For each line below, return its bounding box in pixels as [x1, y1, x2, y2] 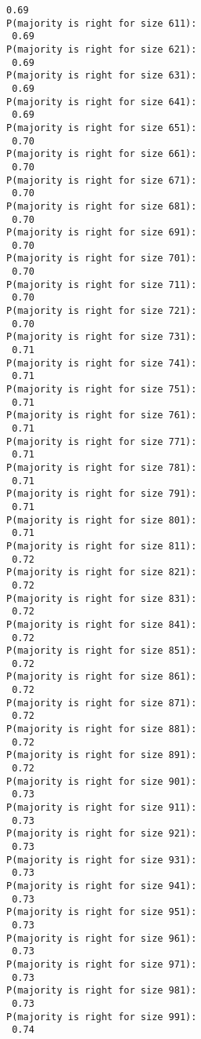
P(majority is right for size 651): [6, 122, 197, 133]
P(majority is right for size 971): [6, 958, 197, 970]
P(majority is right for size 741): [6, 357, 197, 369]
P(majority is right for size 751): [6, 384, 197, 396]
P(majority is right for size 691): [6, 227, 197, 239]
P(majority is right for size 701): [6, 253, 197, 264]
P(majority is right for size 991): [6, 1011, 197, 1023]
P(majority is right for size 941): [6, 880, 197, 891]
